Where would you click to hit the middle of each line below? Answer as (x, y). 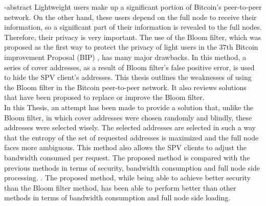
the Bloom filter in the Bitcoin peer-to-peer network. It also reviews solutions (125, 87)
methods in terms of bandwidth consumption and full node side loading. (117, 198)
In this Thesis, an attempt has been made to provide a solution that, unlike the (129, 107)
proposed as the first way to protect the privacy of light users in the (110, 47)
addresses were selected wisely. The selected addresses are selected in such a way (130, 127)
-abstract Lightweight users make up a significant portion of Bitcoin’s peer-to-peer (133, 7)
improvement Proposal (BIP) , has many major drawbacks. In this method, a (125, 57)
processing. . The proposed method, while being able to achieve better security (127, 178)
